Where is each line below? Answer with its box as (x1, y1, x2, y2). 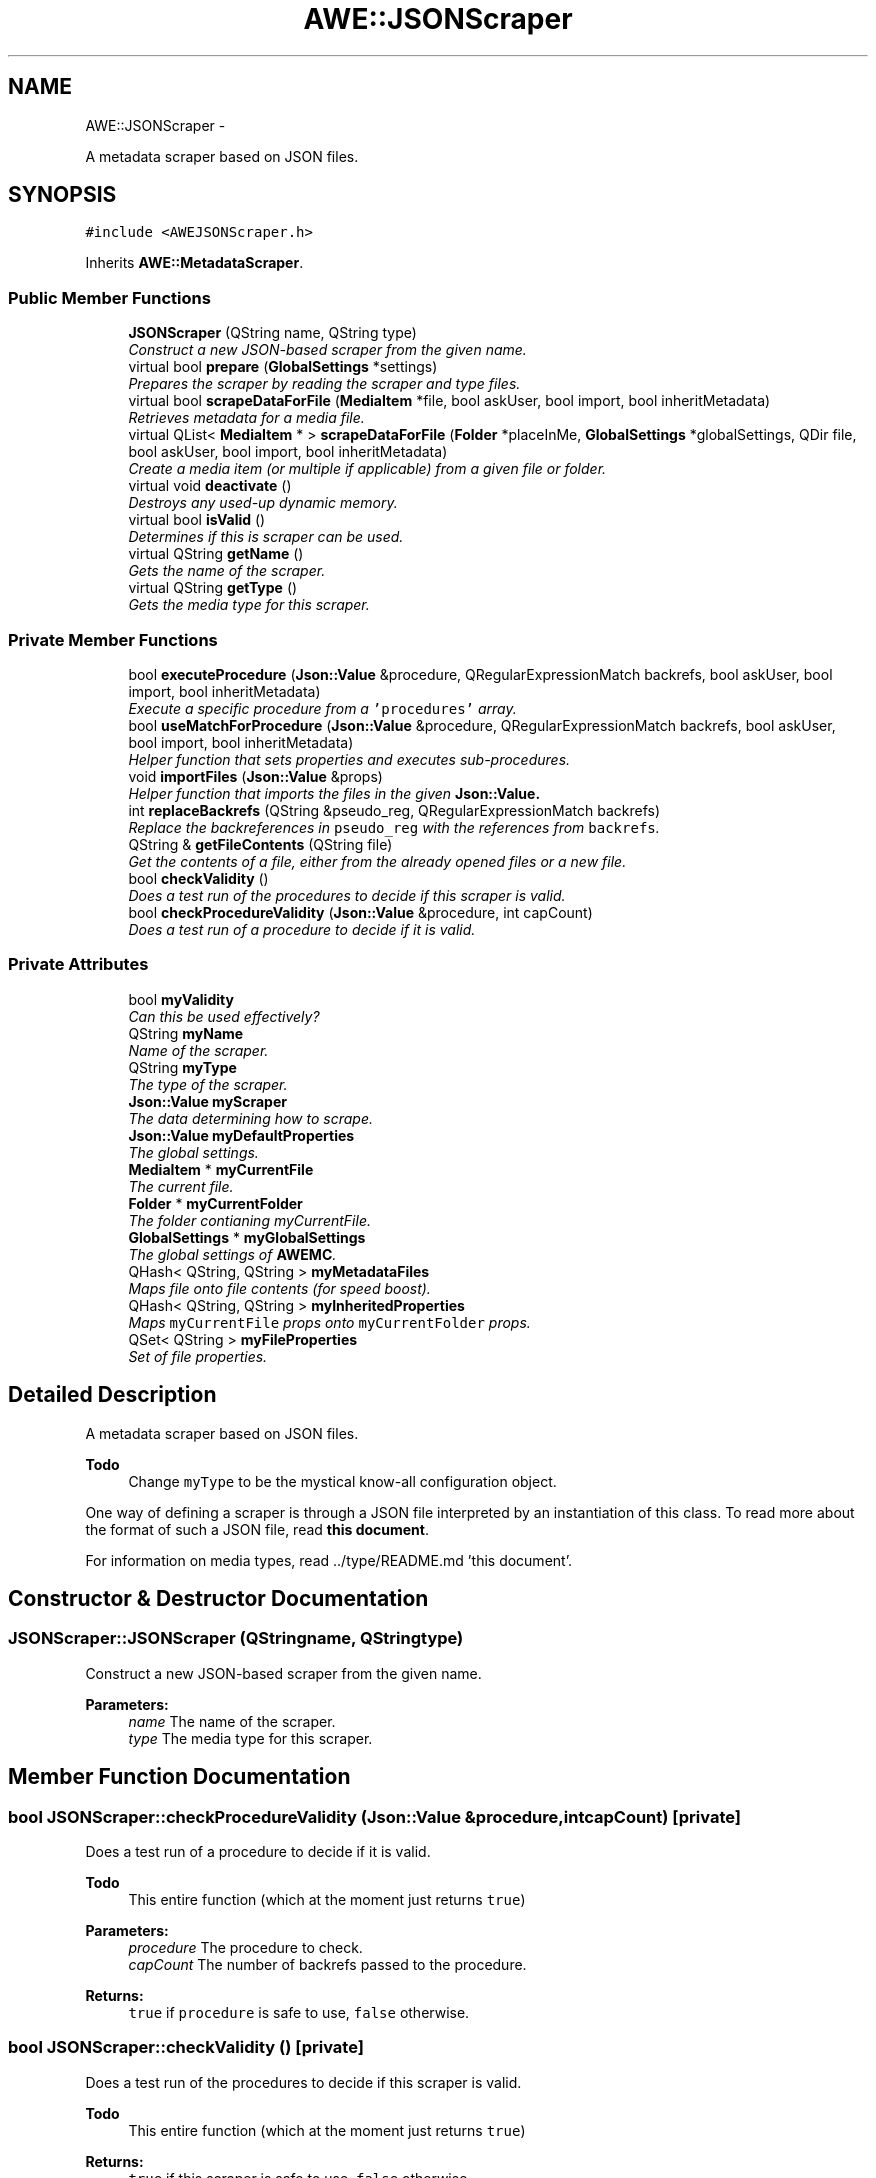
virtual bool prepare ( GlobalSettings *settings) (128, 358, 438, 376)
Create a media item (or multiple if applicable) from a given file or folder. (128, 460, 607, 478)
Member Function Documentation (8, 1764, 351, 1790)
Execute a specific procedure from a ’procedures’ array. (128, 699, 517, 717)
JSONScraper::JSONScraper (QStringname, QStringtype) (8, 1628, 464, 1649)
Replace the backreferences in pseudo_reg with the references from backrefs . (128, 818, 660, 836)
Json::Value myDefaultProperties (128, 1126, 355, 1144)
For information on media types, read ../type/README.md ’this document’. (85, 1551, 572, 1569)
